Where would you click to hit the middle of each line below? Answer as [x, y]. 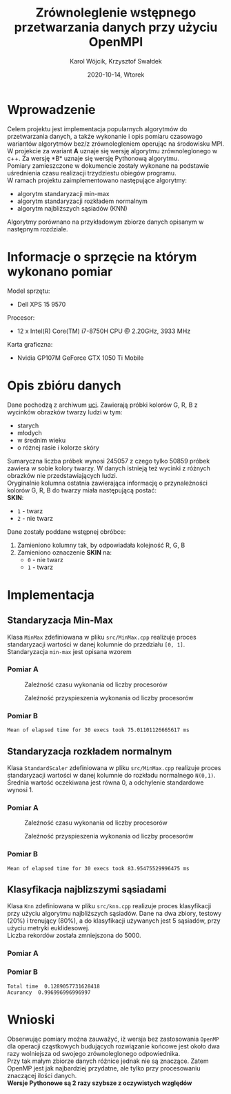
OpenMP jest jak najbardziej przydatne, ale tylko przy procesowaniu [104, 1068]
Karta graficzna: [30, 344]
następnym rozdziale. [38, 229]
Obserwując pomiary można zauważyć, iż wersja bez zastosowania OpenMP [113, 1039]
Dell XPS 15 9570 [41, 304]
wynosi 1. [20, 789]
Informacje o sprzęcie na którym [102, 257]
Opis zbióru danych [64, 385]
